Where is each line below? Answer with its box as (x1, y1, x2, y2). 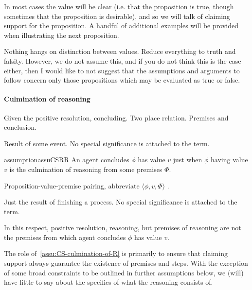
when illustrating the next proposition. (4, 30, 119, 40)
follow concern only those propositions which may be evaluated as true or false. (4, 75, 240, 85)
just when (173, 154, 202, 165)
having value (211, 154, 248, 165)
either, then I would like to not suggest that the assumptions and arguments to (4, 65, 240, 75)
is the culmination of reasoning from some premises (9, 164, 162, 174)
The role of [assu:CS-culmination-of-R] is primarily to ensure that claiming (4, 248, 228, 258)
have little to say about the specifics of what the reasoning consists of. (4, 277, 213, 287)
